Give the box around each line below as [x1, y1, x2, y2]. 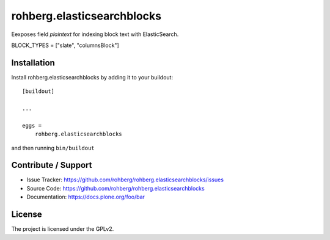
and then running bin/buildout [11, 144, 95, 151]
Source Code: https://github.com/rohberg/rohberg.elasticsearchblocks [26, 184, 205, 192]
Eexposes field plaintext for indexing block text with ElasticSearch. [11, 31, 179, 38]
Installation [11, 57, 55, 68]
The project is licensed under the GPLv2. [11, 225, 114, 233]
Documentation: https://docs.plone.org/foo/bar [26, 193, 145, 201]
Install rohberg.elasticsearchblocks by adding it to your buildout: [11, 73, 174, 81]
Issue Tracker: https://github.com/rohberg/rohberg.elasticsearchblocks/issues [26, 176, 224, 183]
